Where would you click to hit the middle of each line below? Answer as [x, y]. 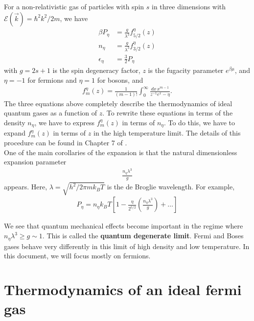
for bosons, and [120, 80]
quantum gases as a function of [51, 113]
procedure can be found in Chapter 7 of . [66, 142]
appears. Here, [26, 187]
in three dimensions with [189, 6]
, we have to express [65, 122]
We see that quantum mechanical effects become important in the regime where [124, 226]
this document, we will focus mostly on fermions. [77, 256]
